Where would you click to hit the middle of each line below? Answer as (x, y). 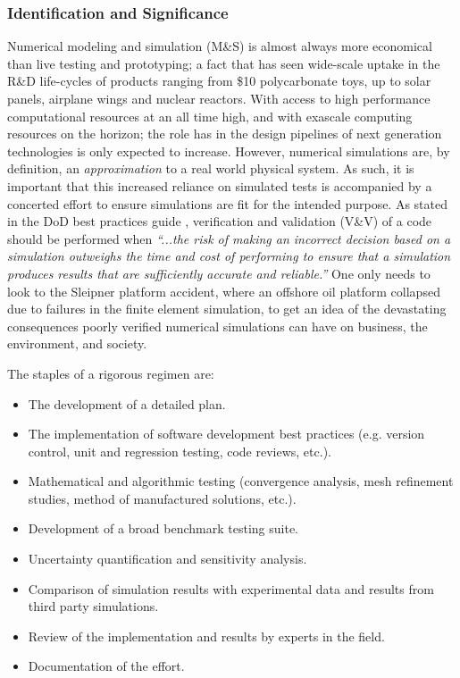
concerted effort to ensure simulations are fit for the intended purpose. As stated (228, 203)
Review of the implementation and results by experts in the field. (206, 636)
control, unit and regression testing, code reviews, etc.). (180, 451)
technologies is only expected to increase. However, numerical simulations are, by (229, 151)
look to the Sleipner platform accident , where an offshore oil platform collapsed (224, 291)
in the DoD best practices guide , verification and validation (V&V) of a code (220, 221)
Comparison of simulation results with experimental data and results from (231, 588)
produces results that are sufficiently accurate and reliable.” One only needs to (219, 273)
